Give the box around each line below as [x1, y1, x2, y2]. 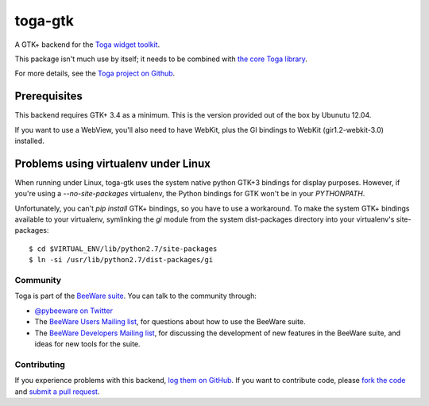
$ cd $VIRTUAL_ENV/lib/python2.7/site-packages [29, 244, 218, 253]
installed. [14, 136, 45, 146]
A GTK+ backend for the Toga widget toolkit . [14, 40, 160, 49]
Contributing [14, 358, 65, 369]
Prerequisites [14, 90, 83, 103]
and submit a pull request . [14, 386, 100, 396]
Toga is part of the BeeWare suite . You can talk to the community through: [14, 291, 257, 301]
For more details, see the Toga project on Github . [14, 68, 176, 79]
